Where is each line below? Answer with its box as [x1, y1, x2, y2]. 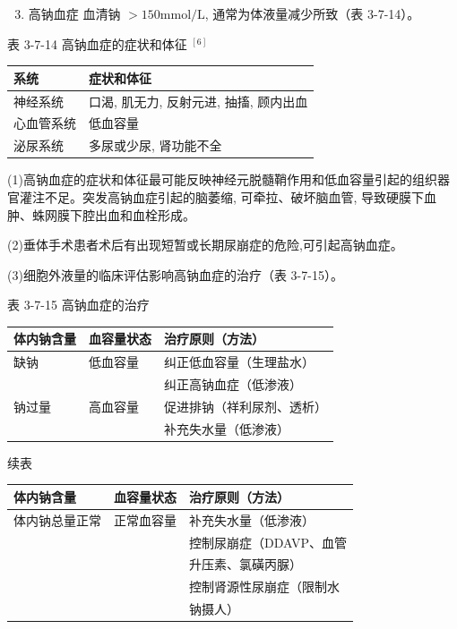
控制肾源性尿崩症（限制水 [189, 577, 340, 596]
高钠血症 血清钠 [28, 4, 121, 22]
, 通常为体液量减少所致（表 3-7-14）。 [204, 4, 420, 22]
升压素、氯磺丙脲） [189, 555, 302, 574]
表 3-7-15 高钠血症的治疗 [7, 295, 150, 314]
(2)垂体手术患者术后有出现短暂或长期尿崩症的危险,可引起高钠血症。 [7, 235, 403, 254]
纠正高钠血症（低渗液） [164, 375, 302, 394]
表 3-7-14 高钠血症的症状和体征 [7, 34, 187, 53]
